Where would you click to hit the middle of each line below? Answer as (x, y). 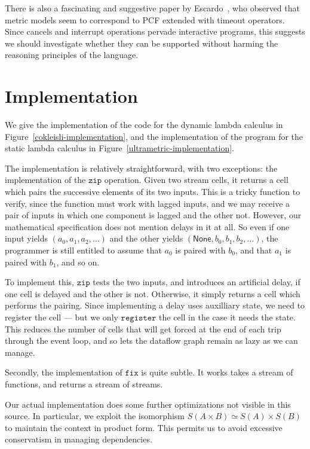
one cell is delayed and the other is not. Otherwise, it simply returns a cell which (153, 293)
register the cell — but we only (62, 317)
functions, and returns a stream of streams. (84, 384)
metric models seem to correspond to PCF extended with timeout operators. (145, 19)
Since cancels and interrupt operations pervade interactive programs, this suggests (155, 31)
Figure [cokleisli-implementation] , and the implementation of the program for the (154, 136)
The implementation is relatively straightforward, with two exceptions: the (141, 168)
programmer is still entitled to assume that (83, 250)
